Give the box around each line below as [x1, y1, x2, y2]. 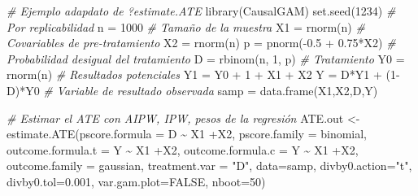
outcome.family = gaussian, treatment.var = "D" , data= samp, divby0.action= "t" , [7, 157, 412, 174]
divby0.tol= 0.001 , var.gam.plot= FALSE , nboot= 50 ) [7, 172, 266, 189]
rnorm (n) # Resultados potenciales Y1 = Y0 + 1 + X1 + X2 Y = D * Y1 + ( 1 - [7, 66, 400, 83]
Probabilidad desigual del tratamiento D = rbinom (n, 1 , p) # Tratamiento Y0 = [7, 50, 405, 67]
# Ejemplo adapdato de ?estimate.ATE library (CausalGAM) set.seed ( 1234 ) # [7, 2, 396, 19]
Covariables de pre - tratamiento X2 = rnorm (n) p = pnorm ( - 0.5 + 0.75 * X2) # [7, 34, 396, 51]
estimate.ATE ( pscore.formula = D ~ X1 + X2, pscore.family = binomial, [7, 125, 368, 142]
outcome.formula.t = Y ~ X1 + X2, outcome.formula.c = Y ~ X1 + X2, [7, 141, 359, 158]
